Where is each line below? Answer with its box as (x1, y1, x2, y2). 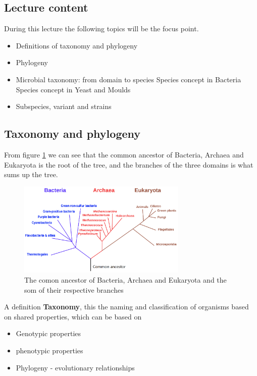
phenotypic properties (16, 345, 83, 355)
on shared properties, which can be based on (4, 311, 142, 321)
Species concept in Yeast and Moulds (16, 84, 131, 94)
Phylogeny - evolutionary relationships (16, 362, 135, 372)
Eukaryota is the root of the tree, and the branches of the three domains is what (4, 159, 253, 170)
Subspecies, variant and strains (16, 101, 112, 112)
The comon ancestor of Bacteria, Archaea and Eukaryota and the (24, 275, 227, 285)
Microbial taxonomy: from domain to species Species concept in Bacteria (16, 74, 241, 84)
